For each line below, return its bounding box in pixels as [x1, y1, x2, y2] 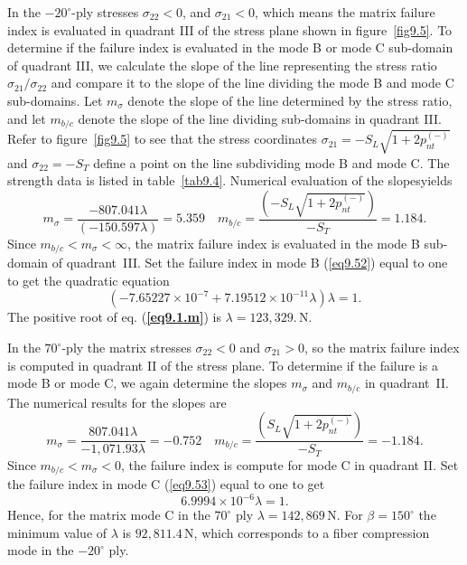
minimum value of [7, 523, 107, 541]
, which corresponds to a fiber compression [193, 523, 430, 541]
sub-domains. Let [7, 90, 103, 109]
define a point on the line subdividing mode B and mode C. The [93, 153, 450, 172]
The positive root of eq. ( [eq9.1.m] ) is [7, 307, 221, 326]
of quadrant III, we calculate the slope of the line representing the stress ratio [7, 55, 437, 74]
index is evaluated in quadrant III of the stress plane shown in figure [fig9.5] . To [7, 20, 453, 39]
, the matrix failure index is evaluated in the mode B [127, 233, 420, 252]
